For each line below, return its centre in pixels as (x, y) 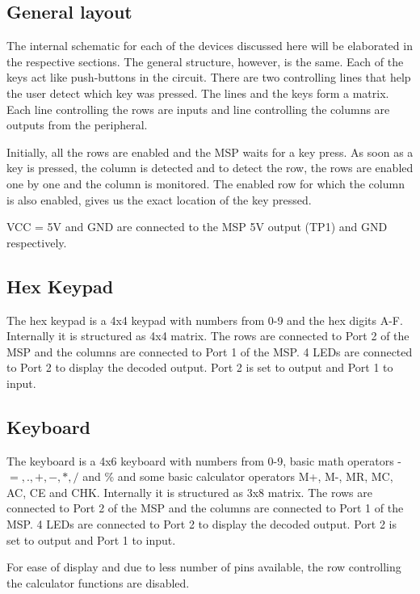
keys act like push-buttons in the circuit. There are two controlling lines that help (209, 77)
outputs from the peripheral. (77, 125)
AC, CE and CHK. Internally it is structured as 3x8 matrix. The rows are (189, 492)
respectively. (37, 242)
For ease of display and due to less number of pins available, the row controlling (204, 567)
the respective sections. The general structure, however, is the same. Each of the (205, 61)
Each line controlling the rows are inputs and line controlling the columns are (198, 109)
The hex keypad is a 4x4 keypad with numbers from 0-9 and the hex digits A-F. (205, 320)
